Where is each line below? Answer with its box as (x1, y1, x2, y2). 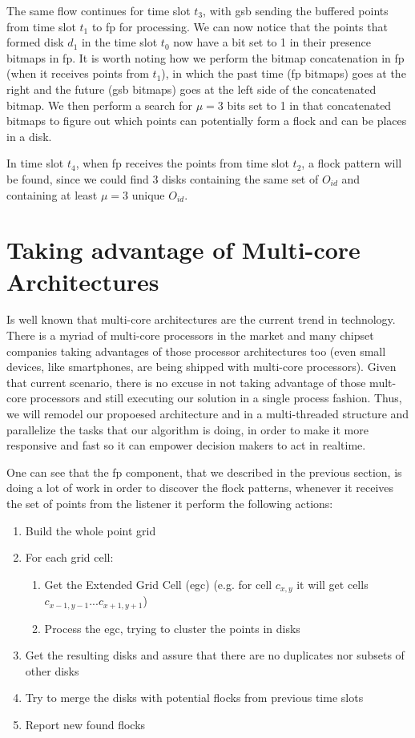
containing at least (6, 186, 98, 203)
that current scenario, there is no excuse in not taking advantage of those (6, 373, 366, 390)
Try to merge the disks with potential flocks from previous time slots (25, 689, 364, 706)
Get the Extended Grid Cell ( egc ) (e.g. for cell (44, 575, 272, 592)
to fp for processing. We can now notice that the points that (91, 18, 388, 34)
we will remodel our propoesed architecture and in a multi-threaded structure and (6, 405, 409, 421)
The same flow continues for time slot (6, 2, 191, 18)
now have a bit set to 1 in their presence (173, 34, 371, 50)
